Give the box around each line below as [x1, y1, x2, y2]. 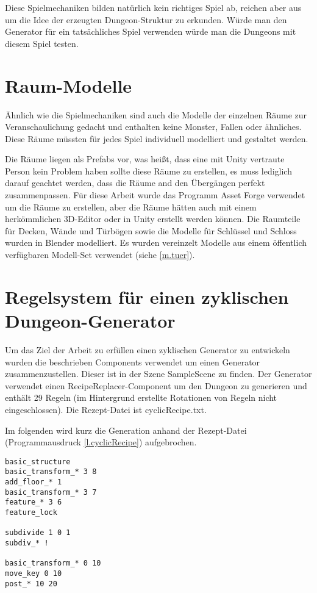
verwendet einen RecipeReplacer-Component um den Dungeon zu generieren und [5, 379, 307, 392]
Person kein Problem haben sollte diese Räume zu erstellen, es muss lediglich [5, 164, 292, 177]
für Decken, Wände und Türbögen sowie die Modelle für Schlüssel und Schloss [5, 224, 297, 237]
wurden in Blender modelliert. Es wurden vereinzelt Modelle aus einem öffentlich [5, 236, 307, 249]
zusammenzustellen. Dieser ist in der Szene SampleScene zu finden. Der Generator [5, 367, 312, 380]
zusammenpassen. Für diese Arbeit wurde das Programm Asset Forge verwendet [5, 189, 305, 201]
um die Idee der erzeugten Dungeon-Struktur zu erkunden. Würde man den [5, 13, 287, 26]
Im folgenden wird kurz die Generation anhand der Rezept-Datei [5, 423, 247, 436]
